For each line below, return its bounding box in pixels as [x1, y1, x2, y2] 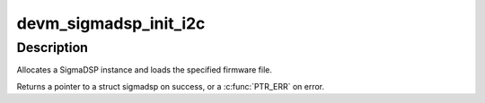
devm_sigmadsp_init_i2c [16, 13, 206, 33]
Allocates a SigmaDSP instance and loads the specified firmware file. [16, 64, 273, 75]
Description [16, 39, 89, 56]
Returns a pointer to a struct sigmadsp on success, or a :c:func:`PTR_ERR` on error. [16, 81, 325, 91]
